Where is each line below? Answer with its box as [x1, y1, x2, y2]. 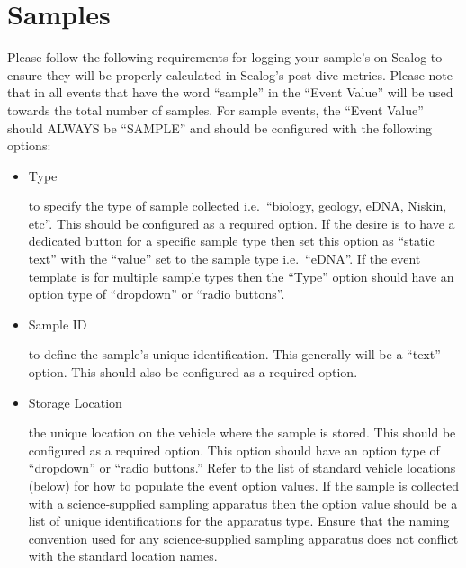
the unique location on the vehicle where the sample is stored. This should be [28, 423, 456, 442]
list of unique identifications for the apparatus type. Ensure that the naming [28, 511, 450, 530]
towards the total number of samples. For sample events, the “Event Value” [7, 100, 424, 119]
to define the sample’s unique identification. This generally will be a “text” [28, 345, 441, 364]
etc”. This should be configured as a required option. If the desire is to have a [28, 213, 455, 232]
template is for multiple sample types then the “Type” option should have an [28, 266, 454, 285]
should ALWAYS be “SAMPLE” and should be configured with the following [7, 118, 432, 137]
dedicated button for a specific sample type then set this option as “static [28, 231, 435, 250]
